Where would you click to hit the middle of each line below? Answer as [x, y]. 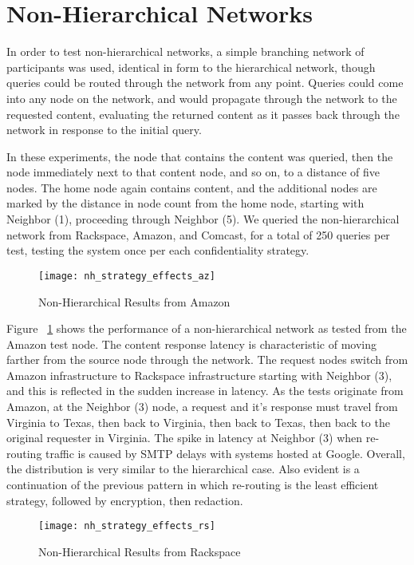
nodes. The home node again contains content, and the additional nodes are [192, 187]
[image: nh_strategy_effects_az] [127, 276]
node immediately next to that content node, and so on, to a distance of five [193, 172]
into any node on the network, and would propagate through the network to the [202, 98]
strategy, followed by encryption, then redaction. [125, 500]
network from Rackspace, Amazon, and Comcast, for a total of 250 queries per [198, 234]
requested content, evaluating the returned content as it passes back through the [203, 114]
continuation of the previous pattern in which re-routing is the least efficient [193, 485]
